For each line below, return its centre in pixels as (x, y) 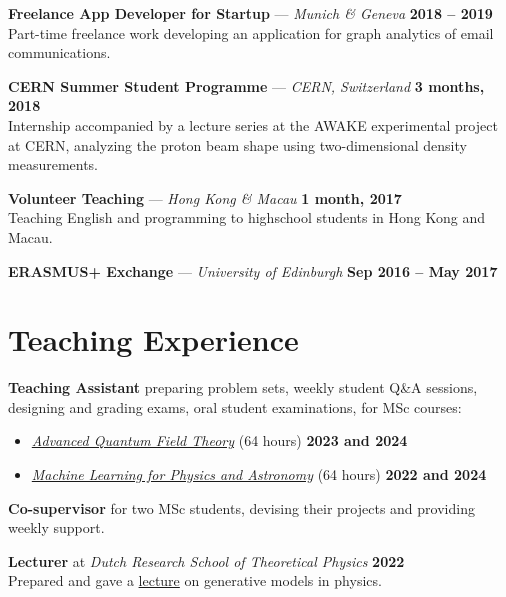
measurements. (53, 164)
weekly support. (56, 527)
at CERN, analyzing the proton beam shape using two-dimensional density (237, 144)
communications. (59, 52)
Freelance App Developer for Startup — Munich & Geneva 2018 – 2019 (250, 13)
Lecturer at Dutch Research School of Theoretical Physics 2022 (206, 560)
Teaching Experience (153, 339)
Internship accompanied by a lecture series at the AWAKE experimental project (253, 124)
